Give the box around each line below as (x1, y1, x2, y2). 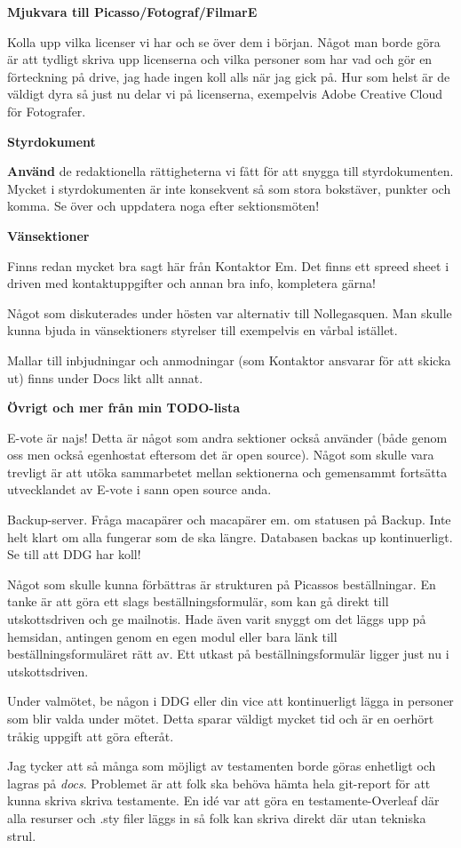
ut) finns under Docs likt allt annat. (7, 368, 203, 387)
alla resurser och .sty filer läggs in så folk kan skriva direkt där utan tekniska (7, 808, 426, 827)
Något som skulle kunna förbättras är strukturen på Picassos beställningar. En (7, 574, 436, 593)
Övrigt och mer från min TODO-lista (7, 398, 241, 417)
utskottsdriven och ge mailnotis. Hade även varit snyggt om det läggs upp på (7, 610, 426, 628)
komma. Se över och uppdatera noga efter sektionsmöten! (7, 196, 320, 215)
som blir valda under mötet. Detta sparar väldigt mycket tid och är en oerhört (7, 709, 434, 727)
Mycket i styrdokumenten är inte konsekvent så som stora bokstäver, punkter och (7, 179, 451, 197)
